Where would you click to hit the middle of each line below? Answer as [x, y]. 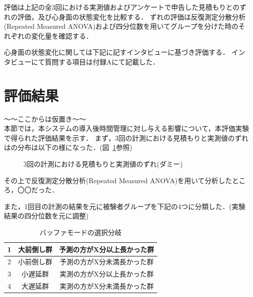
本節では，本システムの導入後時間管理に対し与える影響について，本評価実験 [126, 128]
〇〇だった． [38, 190]
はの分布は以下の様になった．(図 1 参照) [68, 147]
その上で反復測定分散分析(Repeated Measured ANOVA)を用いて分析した [118, 180]
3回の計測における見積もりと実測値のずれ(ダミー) [103, 164]
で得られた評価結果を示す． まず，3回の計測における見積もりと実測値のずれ [126, 138]
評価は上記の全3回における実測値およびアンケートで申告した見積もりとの [122, 7]
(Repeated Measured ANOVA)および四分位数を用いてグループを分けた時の [121, 26]
